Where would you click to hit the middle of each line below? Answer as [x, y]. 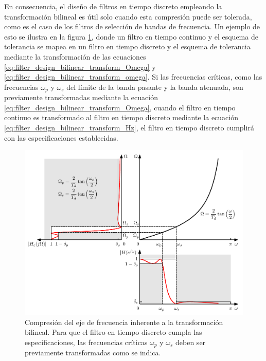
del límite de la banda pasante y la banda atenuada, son [155, 87]
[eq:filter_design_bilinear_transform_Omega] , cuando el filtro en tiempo [120, 107]
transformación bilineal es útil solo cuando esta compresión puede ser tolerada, [128, 16]
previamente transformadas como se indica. [93, 353]
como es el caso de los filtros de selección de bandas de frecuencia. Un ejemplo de [132, 26]
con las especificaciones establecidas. [61, 137]
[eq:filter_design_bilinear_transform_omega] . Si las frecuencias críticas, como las [133, 77]
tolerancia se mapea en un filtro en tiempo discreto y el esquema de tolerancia [127, 46]
